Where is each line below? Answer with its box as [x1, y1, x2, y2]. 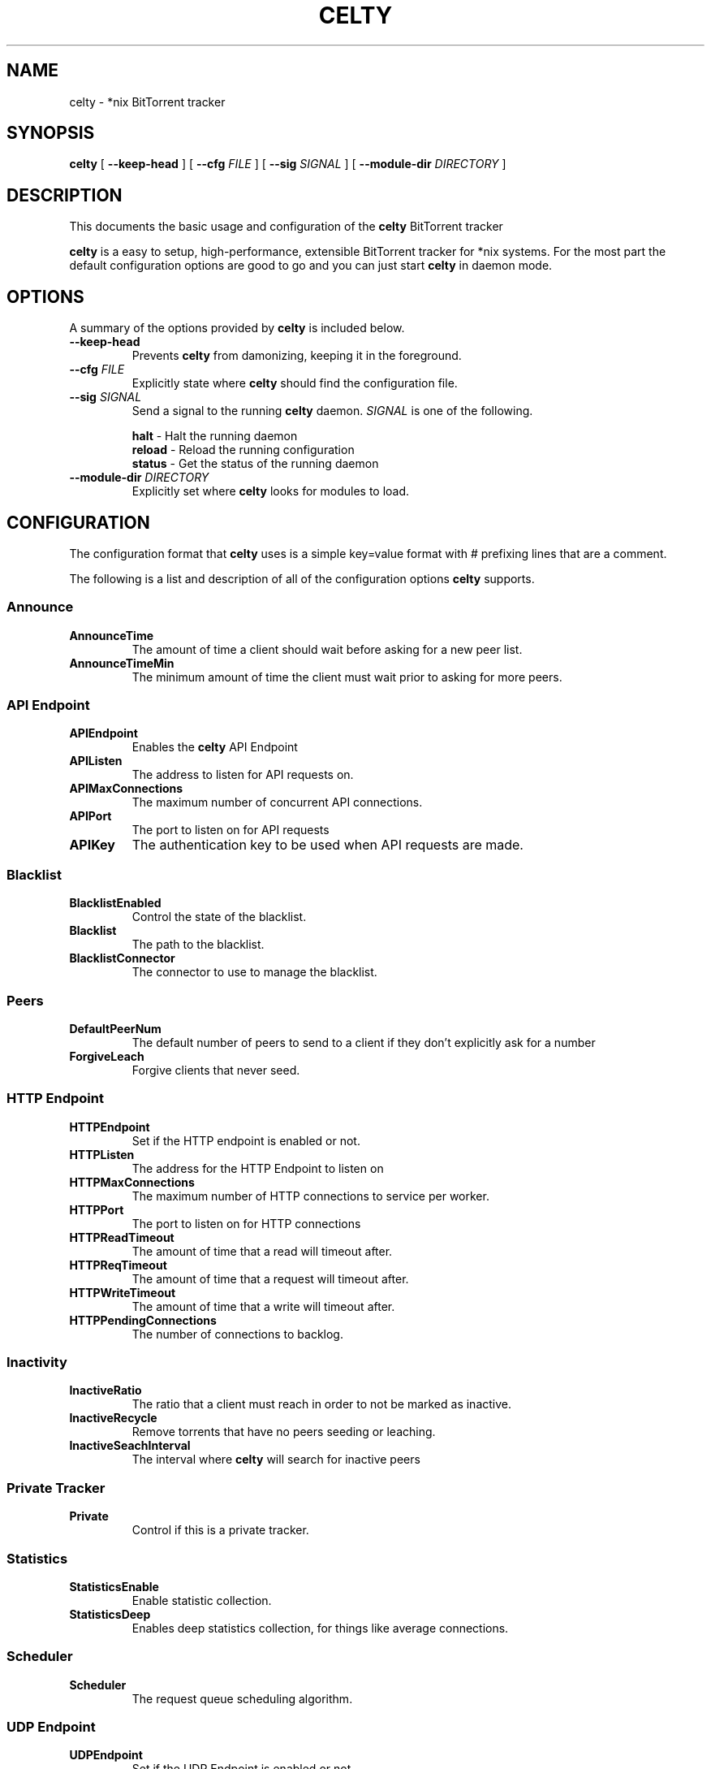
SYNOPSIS [6, 123, 95, 144]
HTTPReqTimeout [69, 1257, 167, 1272]
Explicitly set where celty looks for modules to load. [131, 484, 410, 499]
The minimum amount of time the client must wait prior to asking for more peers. [131, 669, 562, 684]
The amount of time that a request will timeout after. [131, 1271, 409, 1286]
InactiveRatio [69, 1383, 142, 1398]
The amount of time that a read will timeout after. [131, 1243, 393, 1258]
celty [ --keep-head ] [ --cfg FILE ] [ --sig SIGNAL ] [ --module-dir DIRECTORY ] [69, 157, 506, 171]
